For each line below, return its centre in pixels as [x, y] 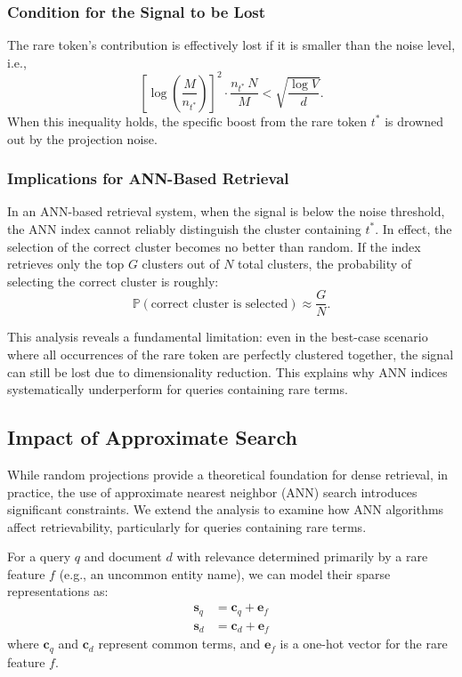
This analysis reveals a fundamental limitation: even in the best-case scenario [218, 337]
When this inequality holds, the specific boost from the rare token [187, 121]
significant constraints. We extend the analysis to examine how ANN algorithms [226, 509]
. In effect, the [413, 228]
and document [123, 556]
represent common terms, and [179, 644]
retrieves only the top [66, 264]
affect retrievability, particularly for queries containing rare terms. [187, 526]
